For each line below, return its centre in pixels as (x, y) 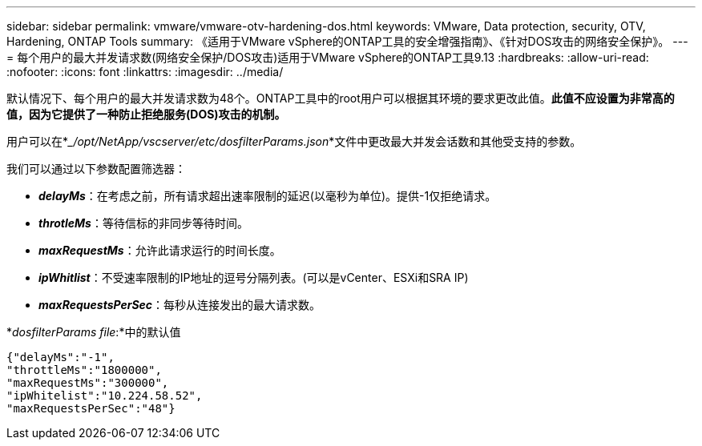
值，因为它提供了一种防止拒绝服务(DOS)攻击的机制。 (146, 114)
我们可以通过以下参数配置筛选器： (96, 169)
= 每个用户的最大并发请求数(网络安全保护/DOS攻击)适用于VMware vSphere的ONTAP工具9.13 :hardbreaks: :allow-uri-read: (328, 57)
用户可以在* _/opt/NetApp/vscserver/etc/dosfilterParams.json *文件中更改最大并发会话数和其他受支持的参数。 (294, 141)
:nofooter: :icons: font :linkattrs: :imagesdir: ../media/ (145, 72)
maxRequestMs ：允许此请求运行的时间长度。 (160, 250)
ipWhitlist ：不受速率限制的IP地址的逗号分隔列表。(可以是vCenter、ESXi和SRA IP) (254, 277)
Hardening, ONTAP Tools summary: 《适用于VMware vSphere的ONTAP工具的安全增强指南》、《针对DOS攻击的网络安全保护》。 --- (347, 41)
